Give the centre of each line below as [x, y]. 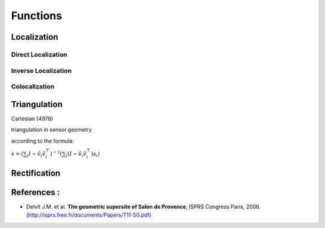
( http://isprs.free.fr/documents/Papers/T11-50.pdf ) [89, 215]
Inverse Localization [42, 70]
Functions [37, 16]
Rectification [36, 173]
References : [36, 192]
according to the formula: [43, 141]
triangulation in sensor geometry [52, 130]
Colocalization [33, 87]
